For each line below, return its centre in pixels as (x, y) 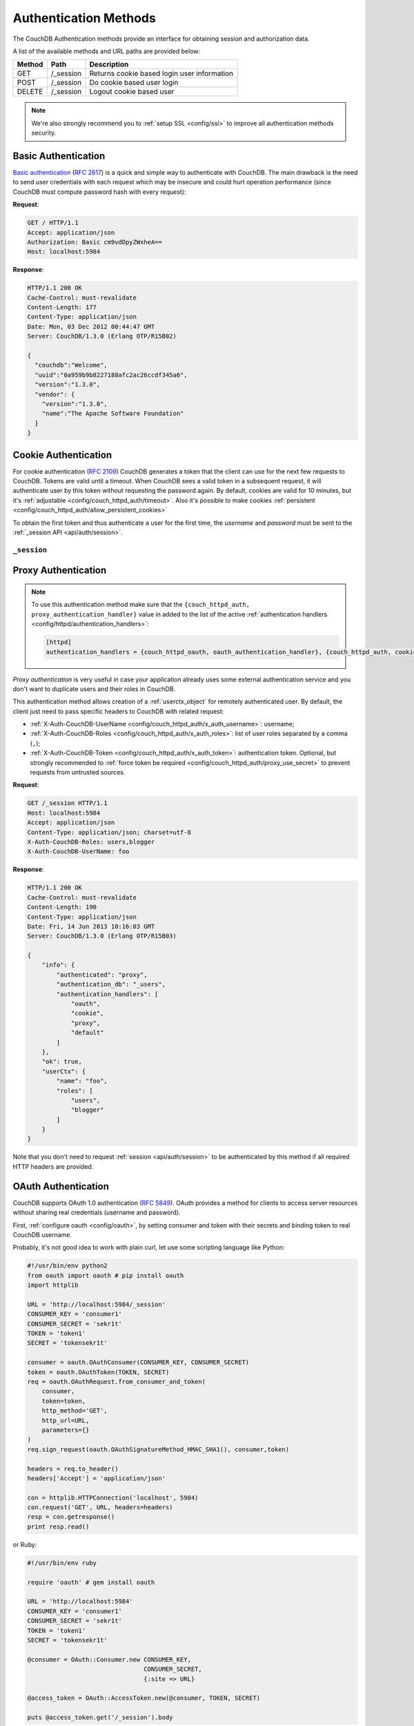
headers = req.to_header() (73, 1468)
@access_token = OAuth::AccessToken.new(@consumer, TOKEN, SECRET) (144, 1698)
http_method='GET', (75, 1411)
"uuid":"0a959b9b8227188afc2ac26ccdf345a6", (111, 375)
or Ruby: (25, 1544)
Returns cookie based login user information (161, 74)
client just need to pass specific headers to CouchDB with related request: (118, 711)
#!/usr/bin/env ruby (62, 1563)
